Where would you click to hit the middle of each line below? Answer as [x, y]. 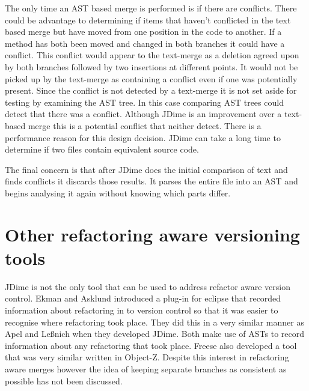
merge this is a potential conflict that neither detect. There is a [145, 125]
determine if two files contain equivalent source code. [102, 149]
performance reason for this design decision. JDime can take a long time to [143, 137]
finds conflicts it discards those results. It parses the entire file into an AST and [151, 181]
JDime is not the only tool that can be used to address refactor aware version [148, 286]
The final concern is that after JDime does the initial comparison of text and [146, 169]
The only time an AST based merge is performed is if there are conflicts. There [151, 8]
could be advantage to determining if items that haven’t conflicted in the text [148, 20]
